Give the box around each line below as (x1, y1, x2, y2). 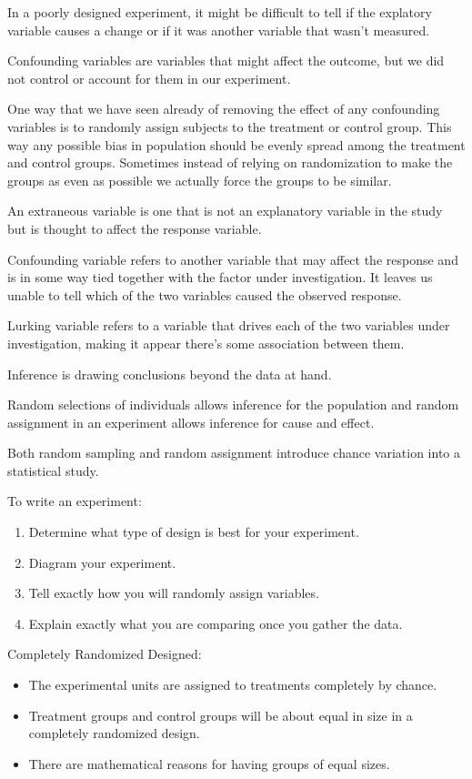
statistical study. (7, 460, 99, 480)
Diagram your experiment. (28, 552, 176, 572)
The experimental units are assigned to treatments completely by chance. (28, 675, 437, 694)
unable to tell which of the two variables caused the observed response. (7, 285, 402, 304)
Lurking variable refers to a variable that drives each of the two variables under (7, 316, 450, 335)
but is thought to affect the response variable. (7, 218, 262, 238)
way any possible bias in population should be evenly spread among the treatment (7, 135, 466, 154)
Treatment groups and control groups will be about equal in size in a (28, 705, 413, 724)
